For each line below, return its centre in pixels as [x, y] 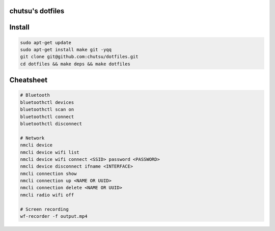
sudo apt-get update [46, 42]
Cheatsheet [29, 80]
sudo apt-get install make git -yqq [66, 50]
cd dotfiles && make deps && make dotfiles [75, 64]
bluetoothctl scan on [47, 110]
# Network [32, 138]
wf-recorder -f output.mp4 [54, 216]
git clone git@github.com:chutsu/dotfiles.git [79, 57]
